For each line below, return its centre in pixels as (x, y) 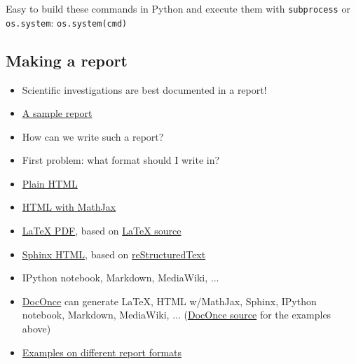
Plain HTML (50, 183)
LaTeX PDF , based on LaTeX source (102, 231)
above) (36, 329)
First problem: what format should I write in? (121, 160)
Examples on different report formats (102, 352)
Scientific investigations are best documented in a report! (144, 89)
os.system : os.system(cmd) (67, 22)
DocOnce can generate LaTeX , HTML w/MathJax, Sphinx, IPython (169, 301)
